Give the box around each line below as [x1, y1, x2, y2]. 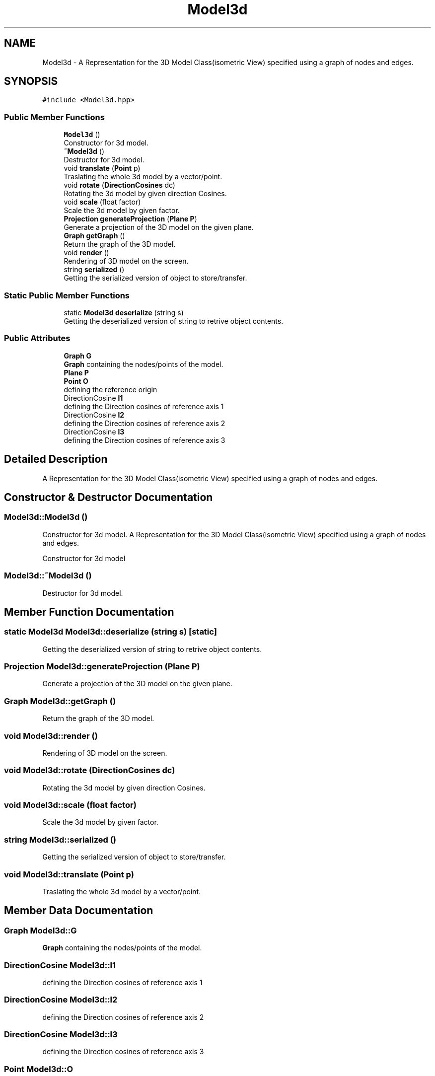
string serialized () [64, 265, 125, 274]
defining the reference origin [64, 385, 157, 394]
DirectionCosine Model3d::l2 [4, 995, 118, 1005]
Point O [64, 376, 88, 385]
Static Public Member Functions [4, 290, 130, 300]
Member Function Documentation [4, 605, 174, 618]
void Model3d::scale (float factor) [4, 800, 137, 810]
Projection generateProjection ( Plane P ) [64, 215, 197, 223]
